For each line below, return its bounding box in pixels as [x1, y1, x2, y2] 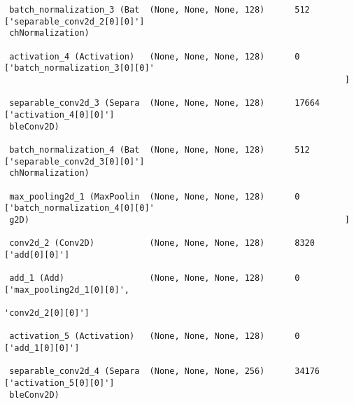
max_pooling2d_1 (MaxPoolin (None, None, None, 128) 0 [9, 191, 300, 202]
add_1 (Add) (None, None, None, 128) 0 [9, 273, 300, 284]
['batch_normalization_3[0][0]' [4, 63, 155, 74]
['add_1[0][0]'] [4, 343, 80, 354]
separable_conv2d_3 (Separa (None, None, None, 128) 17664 [9, 98, 320, 109]
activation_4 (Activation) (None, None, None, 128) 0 [9, 51, 300, 62]
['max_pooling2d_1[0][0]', [4, 284, 129, 295]
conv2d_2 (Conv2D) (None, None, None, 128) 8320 [9, 238, 315, 249]
